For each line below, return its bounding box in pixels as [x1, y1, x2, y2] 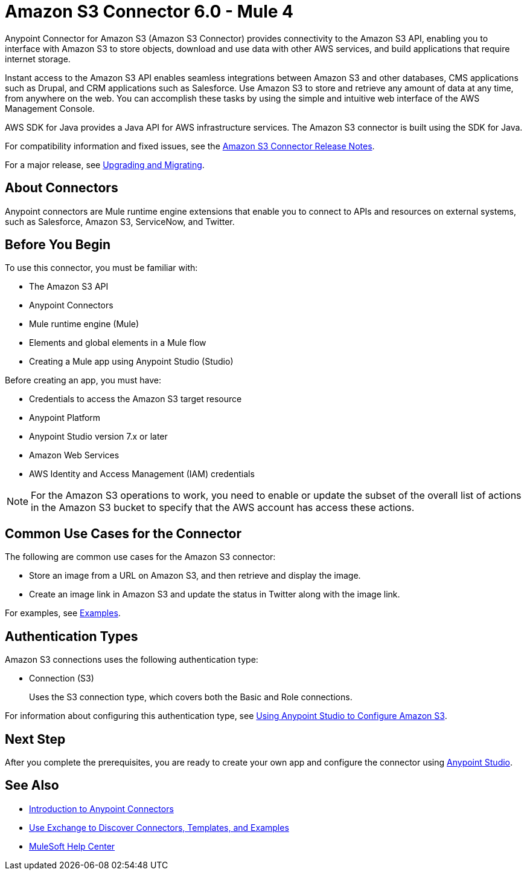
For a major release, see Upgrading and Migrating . [5, 159, 205, 170]
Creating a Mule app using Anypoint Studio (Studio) [29, 356, 234, 367]
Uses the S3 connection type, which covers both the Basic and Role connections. [29, 692, 353, 703]
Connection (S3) [29, 673, 94, 684]
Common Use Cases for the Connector [5, 525, 241, 541]
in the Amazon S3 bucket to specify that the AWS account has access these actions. [31, 501, 415, 514]
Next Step [5, 731, 66, 747]
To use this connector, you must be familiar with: [5, 262, 198, 273]
